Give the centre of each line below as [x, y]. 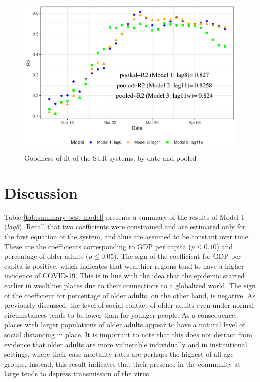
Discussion [41, 192]
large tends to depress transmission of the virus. [78, 374]
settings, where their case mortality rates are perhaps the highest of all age [119, 354]
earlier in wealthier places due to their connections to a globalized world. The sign [130, 285]
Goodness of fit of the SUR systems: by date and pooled [110, 158]
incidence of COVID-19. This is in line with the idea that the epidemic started [124, 275]
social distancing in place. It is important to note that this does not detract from [128, 334]
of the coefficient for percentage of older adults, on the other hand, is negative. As [130, 295]
